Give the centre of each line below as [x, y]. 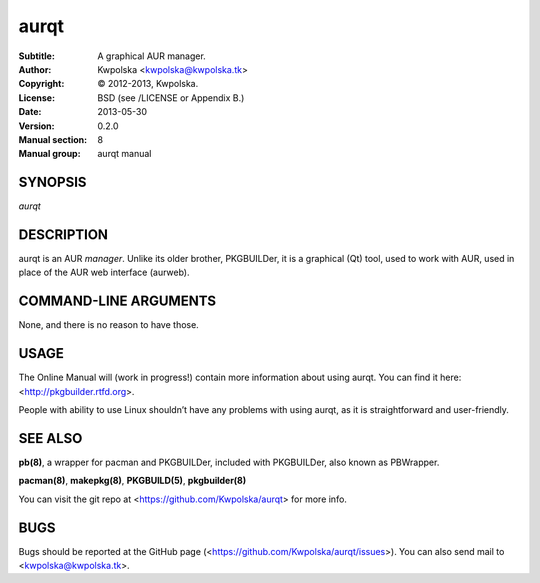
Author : [35, 69]
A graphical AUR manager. [152, 56]
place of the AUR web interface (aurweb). [104, 272]
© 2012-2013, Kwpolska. [148, 84]
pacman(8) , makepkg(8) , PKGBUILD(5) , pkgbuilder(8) [132, 481]
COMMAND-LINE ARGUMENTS [117, 301]
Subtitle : [36, 56]
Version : [36, 126]
